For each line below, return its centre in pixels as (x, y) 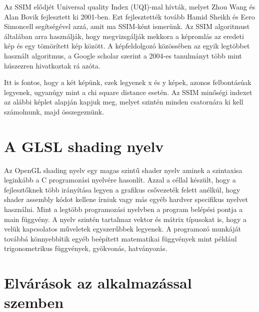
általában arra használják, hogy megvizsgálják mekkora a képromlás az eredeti (124, 36)
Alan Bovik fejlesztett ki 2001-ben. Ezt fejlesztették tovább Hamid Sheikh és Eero (129, 16)
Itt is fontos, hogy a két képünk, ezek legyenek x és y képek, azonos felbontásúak (128, 82)
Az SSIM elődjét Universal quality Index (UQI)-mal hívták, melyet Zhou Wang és (130, 6)
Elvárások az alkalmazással (98, 283)
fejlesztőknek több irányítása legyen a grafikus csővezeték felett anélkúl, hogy (122, 189)
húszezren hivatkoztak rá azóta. (52, 65)
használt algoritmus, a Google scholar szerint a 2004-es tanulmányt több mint (123, 55)
